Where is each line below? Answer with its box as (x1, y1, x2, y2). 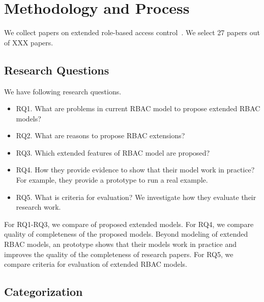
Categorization (4, 284, 83, 299)
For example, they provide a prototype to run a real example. (16, 174, 208, 185)
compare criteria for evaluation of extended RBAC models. (4, 259, 187, 269)
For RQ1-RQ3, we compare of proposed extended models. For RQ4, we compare (4, 218, 254, 229)
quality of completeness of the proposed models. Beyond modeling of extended (4, 229, 248, 239)
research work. (16, 202, 61, 212)
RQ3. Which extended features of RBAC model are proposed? (16, 147, 210, 158)
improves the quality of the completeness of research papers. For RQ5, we (4, 248, 233, 259)
